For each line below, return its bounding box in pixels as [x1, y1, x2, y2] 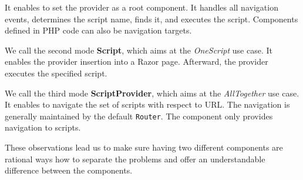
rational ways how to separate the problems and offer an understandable [5, 152, 265, 165]
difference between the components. [5, 164, 133, 176]
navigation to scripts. [5, 121, 81, 134]
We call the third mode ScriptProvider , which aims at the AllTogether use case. [5, 86, 299, 99]
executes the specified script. [5, 66, 107, 79]
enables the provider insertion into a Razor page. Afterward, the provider [5, 55, 268, 68]
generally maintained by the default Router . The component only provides [5, 109, 273, 122]
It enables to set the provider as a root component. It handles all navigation [5, 1, 278, 13]
